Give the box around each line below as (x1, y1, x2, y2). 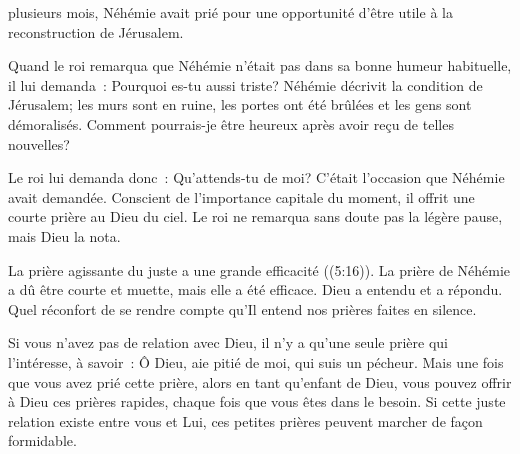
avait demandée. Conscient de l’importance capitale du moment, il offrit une (8, 186, 475, 207)
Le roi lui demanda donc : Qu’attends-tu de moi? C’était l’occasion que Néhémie (8, 167, 505, 188)
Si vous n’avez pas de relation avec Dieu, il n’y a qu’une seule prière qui (8, 332, 448, 353)
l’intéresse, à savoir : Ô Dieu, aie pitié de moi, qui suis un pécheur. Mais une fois (8, 351, 504, 372)
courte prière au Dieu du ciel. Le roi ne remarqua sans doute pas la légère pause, (8, 206, 503, 227)
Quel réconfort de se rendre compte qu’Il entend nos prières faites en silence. (8, 298, 477, 319)
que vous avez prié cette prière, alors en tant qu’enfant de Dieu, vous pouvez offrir (8, 371, 512, 392)
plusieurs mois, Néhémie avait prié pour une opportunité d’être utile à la (8, 2, 453, 22)
